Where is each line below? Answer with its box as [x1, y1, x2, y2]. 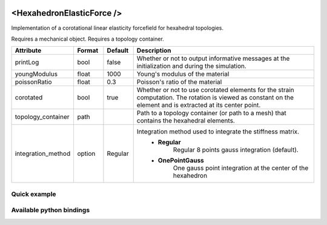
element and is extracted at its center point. [136, 101, 261, 109]
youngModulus [15, 70, 58, 78]
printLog [15, 58, 39, 67]
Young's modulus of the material [136, 70, 230, 78]
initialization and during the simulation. [136, 62, 246, 70]
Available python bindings [11, 206, 90, 215]
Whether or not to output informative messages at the [136, 55, 290, 63]
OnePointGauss [157, 156, 204, 165]
